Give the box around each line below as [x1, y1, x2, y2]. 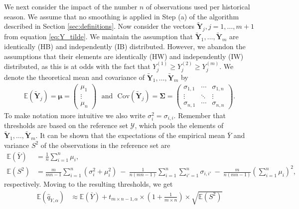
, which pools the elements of [135, 120, 224, 131]
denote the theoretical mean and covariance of [4, 72, 145, 82]
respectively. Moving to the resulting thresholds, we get [4, 179, 173, 189]
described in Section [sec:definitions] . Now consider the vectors [4, 21, 195, 31]
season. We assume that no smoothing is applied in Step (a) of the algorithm [4, 11, 239, 21]
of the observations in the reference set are [40, 139, 170, 150]
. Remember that [173, 110, 226, 121]
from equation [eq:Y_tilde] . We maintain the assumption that [4, 31, 193, 42]
